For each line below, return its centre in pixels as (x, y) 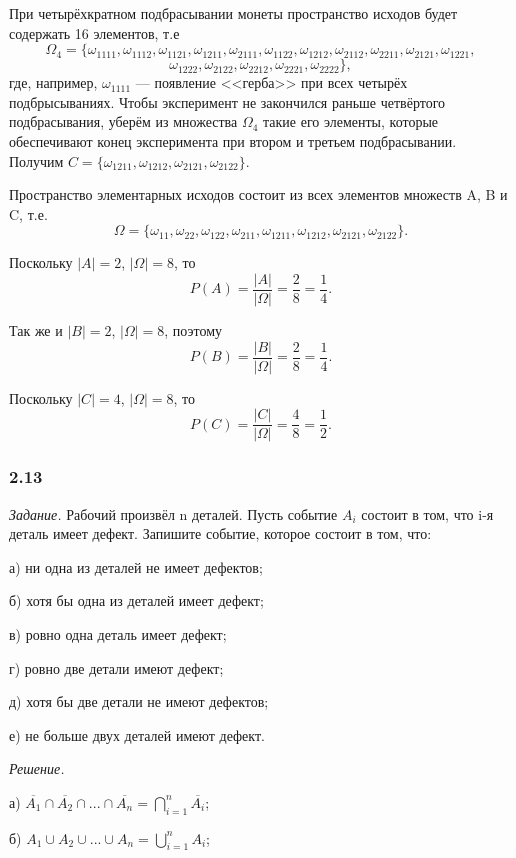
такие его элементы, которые (351, 121)
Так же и (36, 330)
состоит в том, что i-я (427, 513)
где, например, (53, 82)
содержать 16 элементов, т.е (94, 32)
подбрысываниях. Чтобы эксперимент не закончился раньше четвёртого (227, 101)
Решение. (37, 768)
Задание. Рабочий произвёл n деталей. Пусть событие (173, 513)
